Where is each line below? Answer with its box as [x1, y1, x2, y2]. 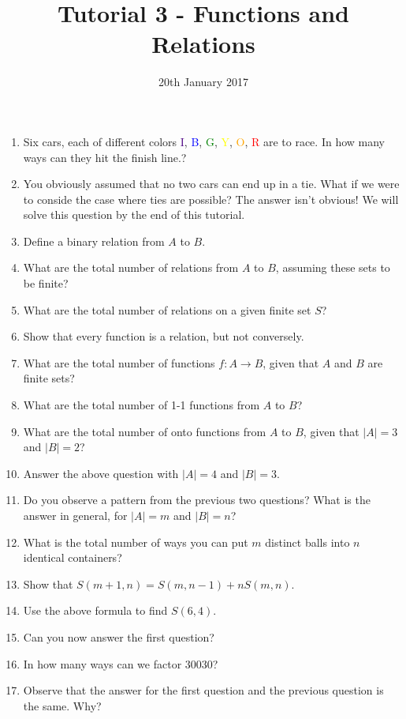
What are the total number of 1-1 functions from [23, 397, 260, 413]
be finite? [23, 275, 69, 292]
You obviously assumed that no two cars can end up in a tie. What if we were [23, 175, 400, 192]
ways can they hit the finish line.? [23, 149, 187, 165]
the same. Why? [23, 697, 102, 713]
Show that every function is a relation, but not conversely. [23, 328, 304, 344]
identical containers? [23, 549, 122, 566]
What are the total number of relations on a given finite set [23, 301, 311, 318]
